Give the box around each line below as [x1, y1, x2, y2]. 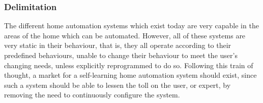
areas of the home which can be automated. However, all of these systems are [4, 30, 246, 40]
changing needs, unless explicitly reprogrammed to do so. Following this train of [4, 60, 253, 70]
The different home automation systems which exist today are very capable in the [4, 20, 259, 31]
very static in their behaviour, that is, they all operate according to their [4, 40, 231, 50]
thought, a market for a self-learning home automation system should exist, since [4, 70, 257, 80]
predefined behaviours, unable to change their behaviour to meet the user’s [4, 50, 238, 60]
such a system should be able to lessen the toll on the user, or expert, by [4, 79, 231, 90]
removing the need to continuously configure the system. [4, 89, 180, 100]
